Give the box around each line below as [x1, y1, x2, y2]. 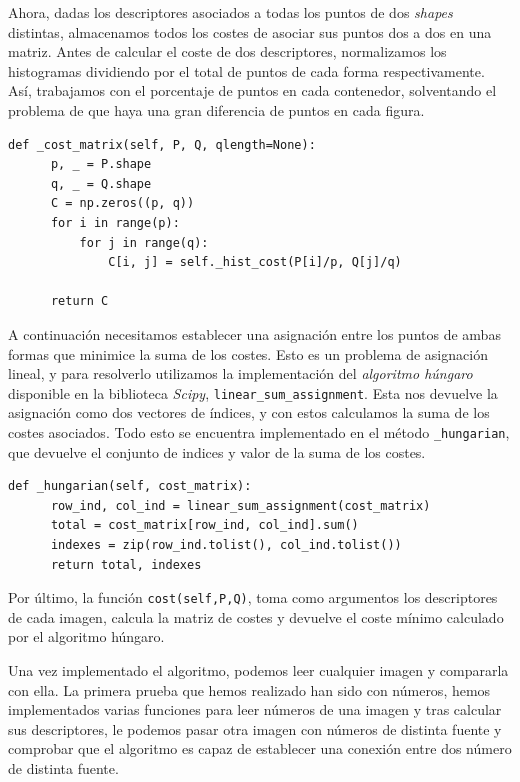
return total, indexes [50, 557, 202, 572]
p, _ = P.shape [50, 157, 152, 172]
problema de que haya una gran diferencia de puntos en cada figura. [8, 99, 425, 120]
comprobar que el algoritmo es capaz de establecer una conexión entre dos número [8, 738, 512, 759]
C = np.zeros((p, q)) [50, 196, 195, 211]
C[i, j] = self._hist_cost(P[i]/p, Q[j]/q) [108, 255, 402, 270]
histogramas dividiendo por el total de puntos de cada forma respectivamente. [8, 60, 485, 81]
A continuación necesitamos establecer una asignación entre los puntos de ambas [8, 323, 501, 344]
